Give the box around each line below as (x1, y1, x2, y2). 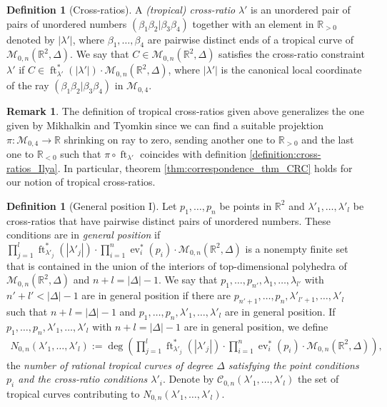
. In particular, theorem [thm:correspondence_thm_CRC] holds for (57, 160, 353, 175)
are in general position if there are (81, 288, 231, 303)
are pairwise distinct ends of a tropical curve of (147, 31, 353, 46)
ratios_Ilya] (6, 160, 58, 175)
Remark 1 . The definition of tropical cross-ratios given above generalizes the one (6, 104, 364, 119)
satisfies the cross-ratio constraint (218, 46, 365, 61)
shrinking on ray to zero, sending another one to (64, 131, 276, 146)
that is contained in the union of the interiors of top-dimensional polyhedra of (6, 258, 347, 273)
